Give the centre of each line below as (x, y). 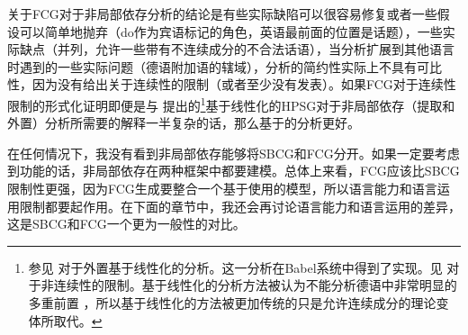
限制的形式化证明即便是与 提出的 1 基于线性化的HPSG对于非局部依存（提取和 (231, 104)
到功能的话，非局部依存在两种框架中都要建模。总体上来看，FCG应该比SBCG (234, 171)
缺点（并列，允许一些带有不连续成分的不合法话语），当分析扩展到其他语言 (237, 49)
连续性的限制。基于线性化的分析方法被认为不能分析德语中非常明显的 (255, 285)
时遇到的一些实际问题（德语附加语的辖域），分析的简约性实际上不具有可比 (225, 66)
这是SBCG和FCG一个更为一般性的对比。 (126, 224)
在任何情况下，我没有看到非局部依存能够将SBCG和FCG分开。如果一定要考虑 (234, 153)
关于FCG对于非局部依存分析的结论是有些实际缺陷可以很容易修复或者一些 (222, 14)
